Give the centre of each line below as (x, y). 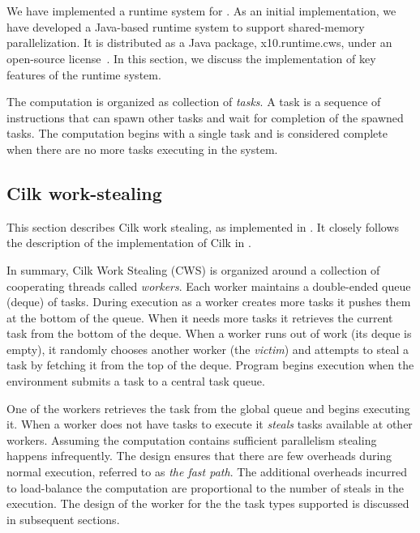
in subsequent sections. (63, 519)
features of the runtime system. (84, 74)
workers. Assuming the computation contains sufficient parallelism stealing (192, 439)
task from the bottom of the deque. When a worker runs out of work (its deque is (209, 333)
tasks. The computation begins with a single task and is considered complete (197, 133)
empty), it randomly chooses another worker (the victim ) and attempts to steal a (208, 349)
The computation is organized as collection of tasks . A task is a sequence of (194, 102)
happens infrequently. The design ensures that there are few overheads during (199, 456)
